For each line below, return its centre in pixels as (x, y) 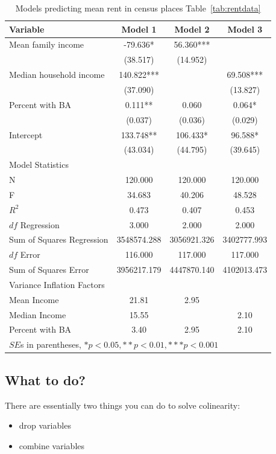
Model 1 (139, 29)
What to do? (45, 379)
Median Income (38, 314)
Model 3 (245, 29)
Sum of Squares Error (49, 270)
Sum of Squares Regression (59, 239)
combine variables (52, 445)
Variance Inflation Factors (57, 284)
